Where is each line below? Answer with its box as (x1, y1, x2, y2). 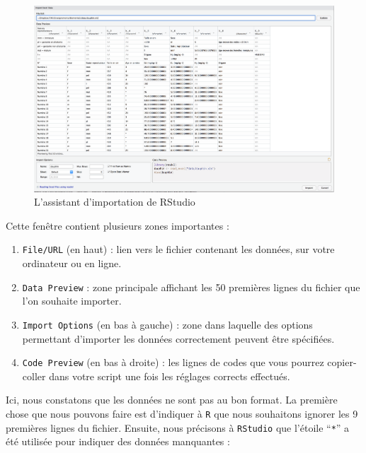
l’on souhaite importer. (22, 293, 122, 308)
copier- (327, 355, 357, 370)
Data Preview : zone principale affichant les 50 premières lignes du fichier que (22, 279, 360, 294)
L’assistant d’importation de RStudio (34, 194, 195, 209)
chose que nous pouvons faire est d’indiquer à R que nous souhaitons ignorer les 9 (6, 406, 358, 420)
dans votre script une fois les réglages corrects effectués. (49, 368, 290, 383)
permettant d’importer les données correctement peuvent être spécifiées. (22, 331, 335, 346)
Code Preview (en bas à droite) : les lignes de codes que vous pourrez (22, 355, 324, 370)
